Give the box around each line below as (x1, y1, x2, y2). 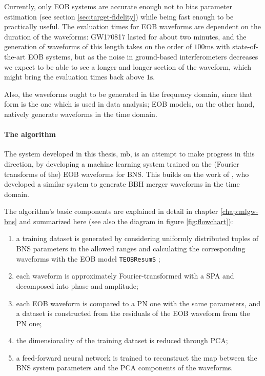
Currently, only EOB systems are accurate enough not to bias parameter (4, 1, 233, 11)
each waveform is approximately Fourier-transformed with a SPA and (16, 270, 234, 281)
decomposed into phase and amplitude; (16, 280, 138, 291)
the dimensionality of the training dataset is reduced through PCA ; (16, 335, 228, 346)
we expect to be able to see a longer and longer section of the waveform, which (4, 61, 252, 72)
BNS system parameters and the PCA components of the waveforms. (16, 362, 233, 373)
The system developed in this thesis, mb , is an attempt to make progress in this (4, 148, 255, 159)
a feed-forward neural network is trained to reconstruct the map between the (16, 352, 257, 363)
